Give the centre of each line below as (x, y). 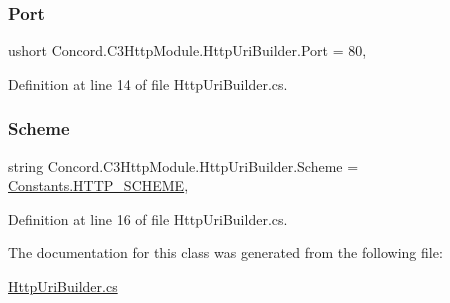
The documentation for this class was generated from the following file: (225, 252)
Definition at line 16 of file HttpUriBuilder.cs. (148, 218)
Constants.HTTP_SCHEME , (98, 185)
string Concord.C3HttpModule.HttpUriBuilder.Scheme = (183, 165)
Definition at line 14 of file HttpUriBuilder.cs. (148, 83)
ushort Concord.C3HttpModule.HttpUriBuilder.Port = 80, (187, 50)
